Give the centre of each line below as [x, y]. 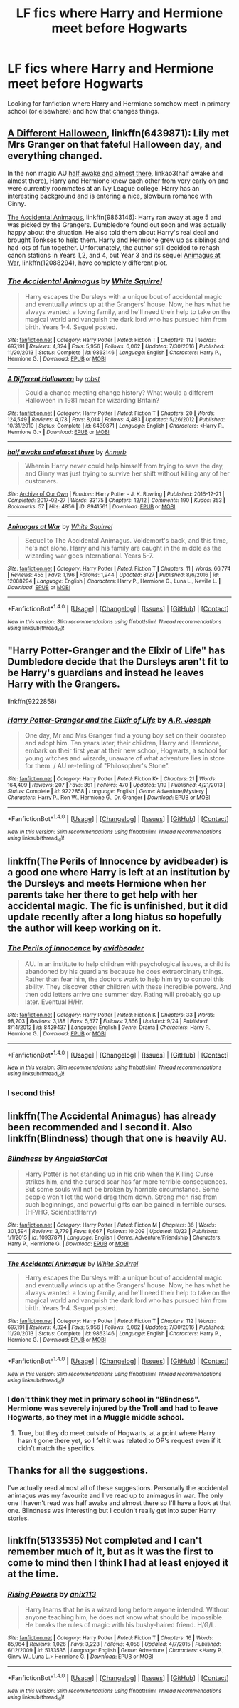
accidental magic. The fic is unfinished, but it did [118, 906]
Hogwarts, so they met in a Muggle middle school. [96, 1417]
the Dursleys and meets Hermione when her [107, 883]
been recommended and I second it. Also [100, 1127]
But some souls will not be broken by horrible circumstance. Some [122, 1190]
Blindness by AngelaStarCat [58, 1159]
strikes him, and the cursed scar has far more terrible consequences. [126, 1182]
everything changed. [55, 156]
